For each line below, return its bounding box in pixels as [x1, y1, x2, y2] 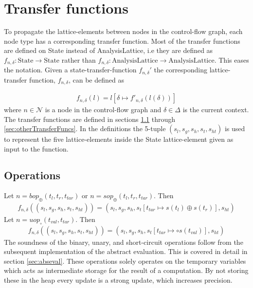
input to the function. [4, 144, 69, 154]
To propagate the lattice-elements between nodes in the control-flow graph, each [4, 26, 243, 36]
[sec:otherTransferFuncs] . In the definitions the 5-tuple [4, 123, 166, 134]
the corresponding [154, 65, 208, 75]
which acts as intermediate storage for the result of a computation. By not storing [4, 265, 249, 275]
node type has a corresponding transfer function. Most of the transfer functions [4, 35, 240, 46]
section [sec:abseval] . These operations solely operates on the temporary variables [4, 255, 246, 266]
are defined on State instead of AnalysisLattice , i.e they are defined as [4, 45, 213, 55]
